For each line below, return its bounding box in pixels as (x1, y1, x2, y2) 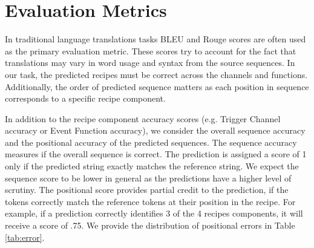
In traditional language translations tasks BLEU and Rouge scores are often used (5, 33, 306, 45)
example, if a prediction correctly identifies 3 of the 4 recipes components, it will (5, 207, 303, 220)
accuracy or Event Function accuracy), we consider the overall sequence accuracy (5, 124, 306, 137)
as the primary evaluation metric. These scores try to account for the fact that (5, 44, 296, 57)
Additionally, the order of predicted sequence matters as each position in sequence (5, 80, 309, 93)
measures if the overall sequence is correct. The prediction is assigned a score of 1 (5, 148, 307, 160)
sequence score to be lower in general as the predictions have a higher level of (5, 171, 292, 184)
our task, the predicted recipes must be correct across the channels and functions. (5, 68, 308, 80)
